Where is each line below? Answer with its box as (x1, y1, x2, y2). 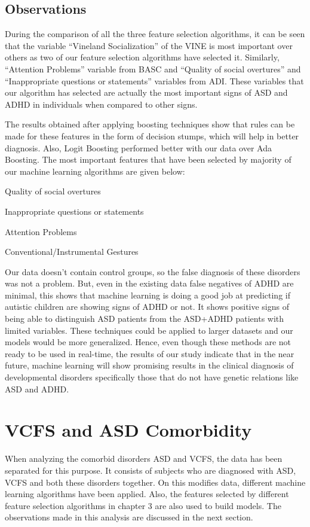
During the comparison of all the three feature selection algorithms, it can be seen (5, 28, 305, 40)
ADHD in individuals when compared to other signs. (5, 98, 198, 110)
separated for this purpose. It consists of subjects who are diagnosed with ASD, (5, 464, 296, 476)
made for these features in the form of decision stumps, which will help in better (5, 129, 299, 142)
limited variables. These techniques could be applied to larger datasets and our (5, 324, 293, 336)
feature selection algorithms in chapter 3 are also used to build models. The (5, 499, 281, 511)
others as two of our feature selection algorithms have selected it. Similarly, (5, 51, 280, 63)
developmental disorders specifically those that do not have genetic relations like (5, 371, 299, 383)
